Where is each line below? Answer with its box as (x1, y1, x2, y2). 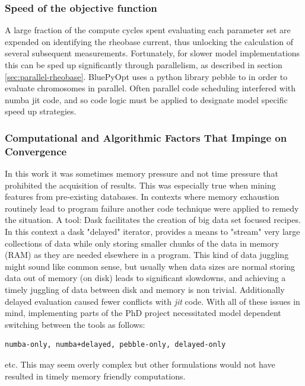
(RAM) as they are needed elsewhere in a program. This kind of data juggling (5, 248, 289, 261)
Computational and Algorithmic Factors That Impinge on (5, 130, 287, 145)
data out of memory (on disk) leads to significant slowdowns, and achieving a (5, 272, 286, 284)
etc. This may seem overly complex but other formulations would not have (5, 358, 275, 371)
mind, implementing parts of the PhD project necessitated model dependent (5, 307, 281, 319)
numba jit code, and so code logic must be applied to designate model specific (5, 93, 288, 106)
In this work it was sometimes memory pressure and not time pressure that (5, 167, 278, 180)
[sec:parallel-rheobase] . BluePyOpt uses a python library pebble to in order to (5, 70, 288, 82)
